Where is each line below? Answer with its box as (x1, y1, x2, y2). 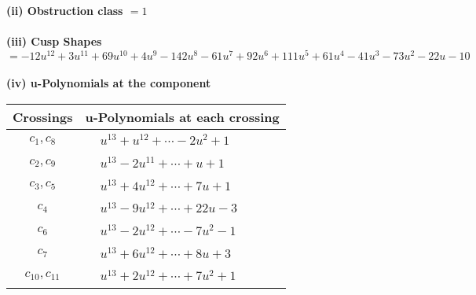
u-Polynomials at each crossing (85, 108, 280, 127)
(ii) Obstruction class (6, 2, 123, 18)
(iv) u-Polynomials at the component (6, 75, 211, 91)
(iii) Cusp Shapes (6, 33, 102, 50)
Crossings (13, 108, 73, 127)
